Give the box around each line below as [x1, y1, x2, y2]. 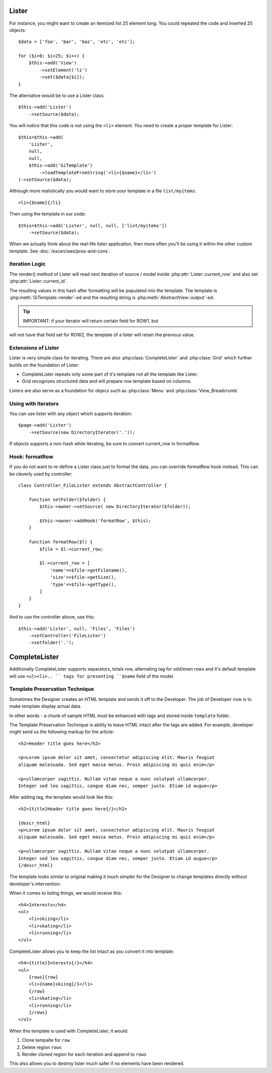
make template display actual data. [9, 703, 82, 709]
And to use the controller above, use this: [9, 614, 95, 620]
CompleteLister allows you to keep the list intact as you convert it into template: [9, 948, 174, 954]
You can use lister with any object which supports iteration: [9, 411, 132, 417]
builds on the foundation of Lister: [9, 362, 80, 368]
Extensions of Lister [9, 344, 59, 351]
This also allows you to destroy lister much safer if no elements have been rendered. [9, 1060, 185, 1066]
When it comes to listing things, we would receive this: [9, 890, 122, 896]
